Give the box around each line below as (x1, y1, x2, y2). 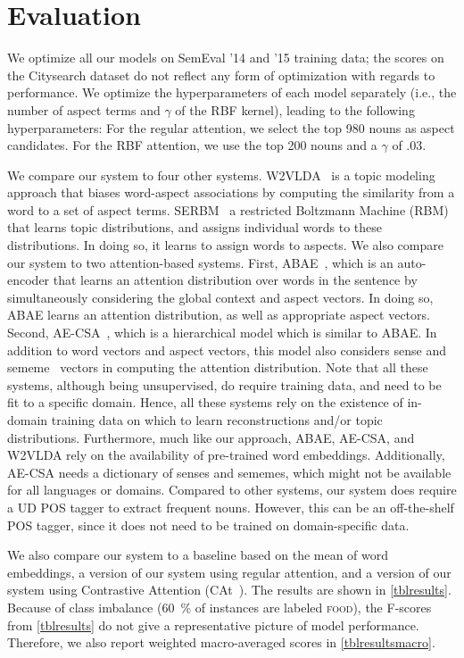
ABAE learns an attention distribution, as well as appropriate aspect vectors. (7, 305, 430, 324)
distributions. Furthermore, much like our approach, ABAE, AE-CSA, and (7, 428, 415, 446)
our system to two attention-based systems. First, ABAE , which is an (7, 253, 394, 271)
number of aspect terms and (7, 100, 161, 119)
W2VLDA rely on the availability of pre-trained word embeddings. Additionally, (7, 446, 445, 464)
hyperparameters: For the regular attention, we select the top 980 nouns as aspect (7, 118, 455, 137)
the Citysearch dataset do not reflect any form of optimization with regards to (7, 65, 435, 84)
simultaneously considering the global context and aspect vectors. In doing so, (7, 287, 434, 306)
